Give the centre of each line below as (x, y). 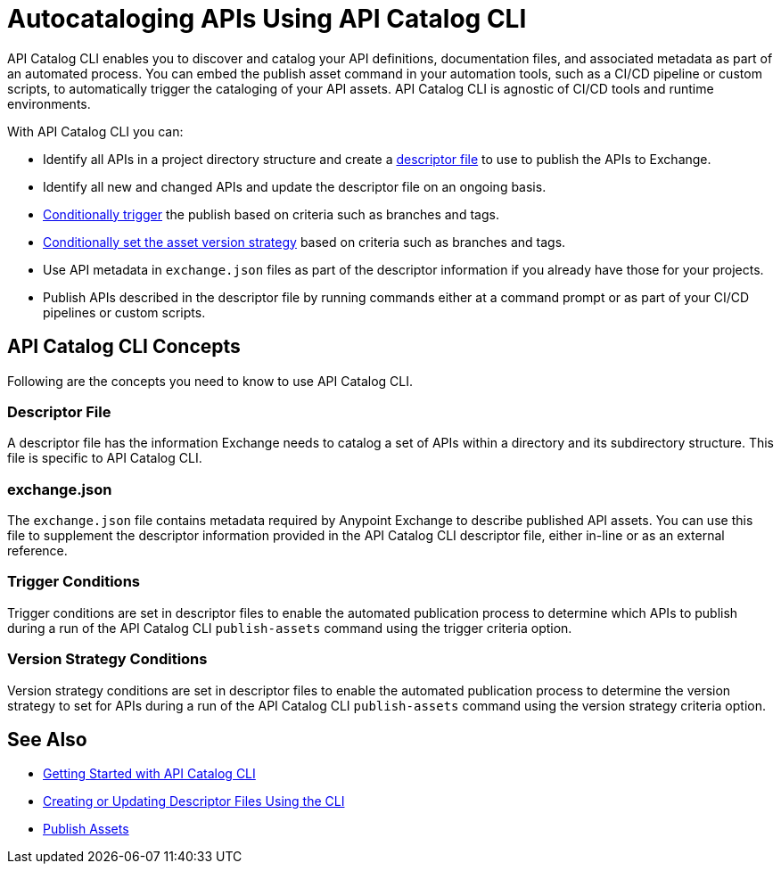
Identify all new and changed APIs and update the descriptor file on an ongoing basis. (295, 186)
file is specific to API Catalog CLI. (105, 458)
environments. (49, 103)
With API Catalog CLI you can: (95, 131)
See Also (47, 740)
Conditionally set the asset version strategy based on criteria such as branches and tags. (304, 242)
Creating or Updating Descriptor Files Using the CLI (194, 801)
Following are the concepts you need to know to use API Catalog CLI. (210, 381)
